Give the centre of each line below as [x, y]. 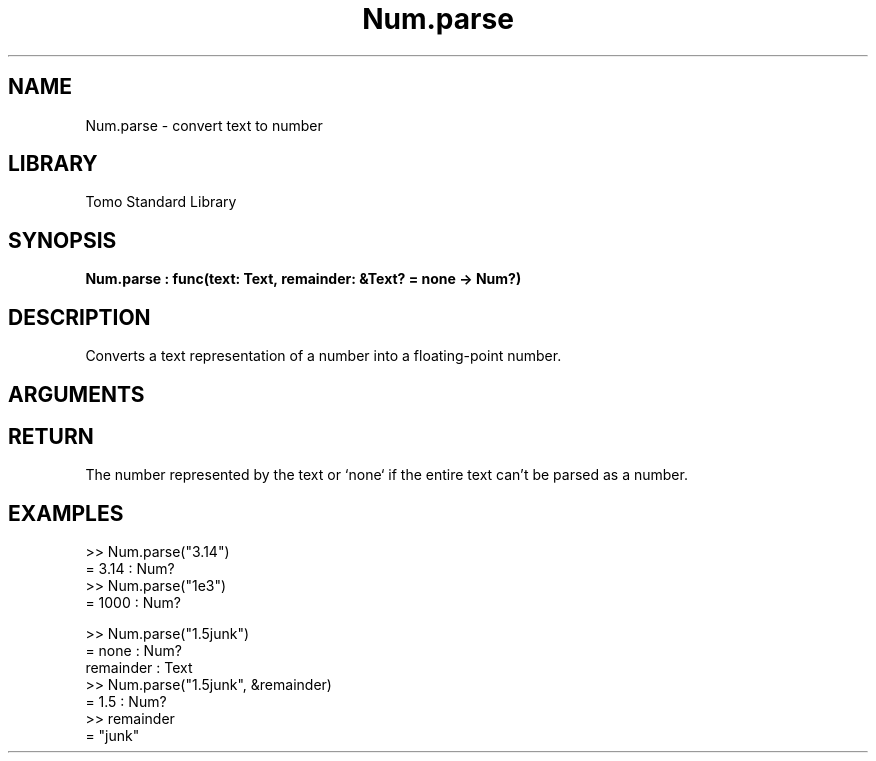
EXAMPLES [66, 513]
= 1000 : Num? [133, 603]
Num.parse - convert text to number [204, 125]
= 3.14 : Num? [130, 569]
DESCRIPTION [79, 317]
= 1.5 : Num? [126, 702]
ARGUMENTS [76, 394]
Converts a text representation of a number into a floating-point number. [323, 356]
